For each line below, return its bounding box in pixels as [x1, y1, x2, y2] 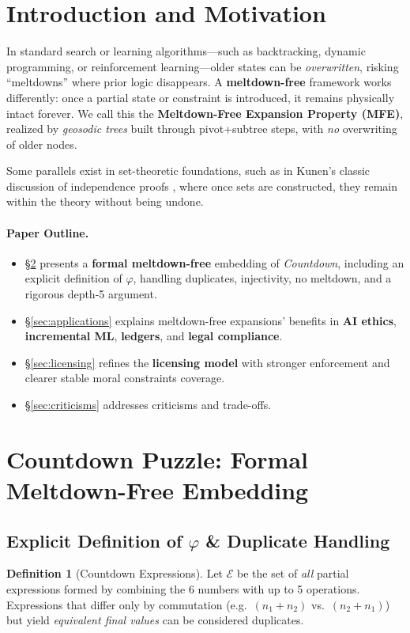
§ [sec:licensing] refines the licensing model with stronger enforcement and [24, 354, 390, 370]
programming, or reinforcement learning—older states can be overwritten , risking [6, 58, 399, 74]
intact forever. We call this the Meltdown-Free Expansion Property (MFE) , [6, 104, 404, 121]
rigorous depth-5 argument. [24, 286, 157, 302]
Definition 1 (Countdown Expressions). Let [6, 565, 224, 582]
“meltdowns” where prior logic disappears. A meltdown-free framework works [6, 74, 392, 90]
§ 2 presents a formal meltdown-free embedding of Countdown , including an [24, 254, 404, 271]
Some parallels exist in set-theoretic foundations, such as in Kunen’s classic [6, 162, 371, 179]
